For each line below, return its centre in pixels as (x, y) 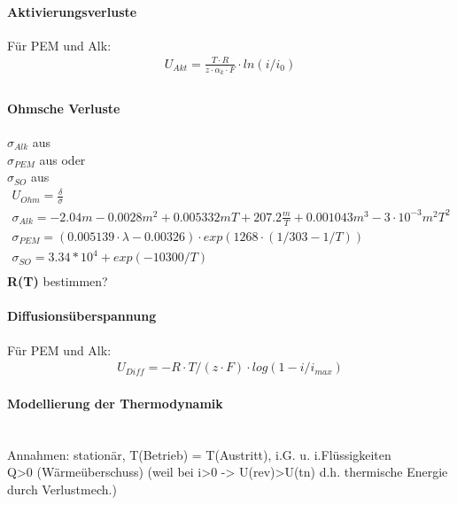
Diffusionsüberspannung (82, 316)
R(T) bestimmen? (58, 281)
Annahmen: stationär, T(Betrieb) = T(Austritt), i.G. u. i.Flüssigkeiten (199, 454)
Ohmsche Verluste (64, 108)
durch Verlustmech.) (62, 489)
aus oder (62, 159)
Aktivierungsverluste (72, 11)
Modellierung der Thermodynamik (115, 403)
